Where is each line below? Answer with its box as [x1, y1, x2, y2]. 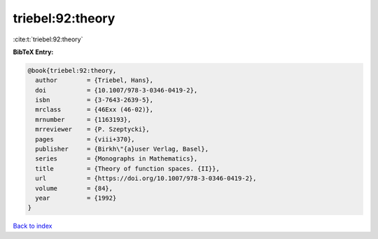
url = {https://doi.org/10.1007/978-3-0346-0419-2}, [35, 175, 257, 182]
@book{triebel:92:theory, [27, 67, 117, 74]
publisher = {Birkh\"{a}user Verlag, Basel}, [35, 145, 209, 153]
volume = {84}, [35, 184, 113, 192]
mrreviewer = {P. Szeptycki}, [35, 125, 150, 133]
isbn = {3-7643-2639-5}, [35, 96, 154, 104]
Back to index [13, 221, 52, 231]
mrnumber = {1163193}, [35, 116, 132, 123]
